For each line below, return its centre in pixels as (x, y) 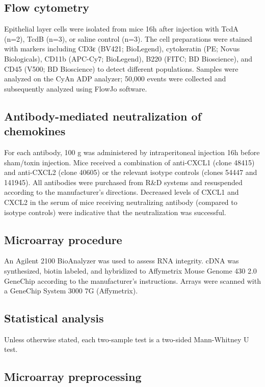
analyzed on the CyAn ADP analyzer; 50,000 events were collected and (115, 79)
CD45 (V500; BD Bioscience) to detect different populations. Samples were (121, 68)
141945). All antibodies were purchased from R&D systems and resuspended (123, 182)
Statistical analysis (54, 318)
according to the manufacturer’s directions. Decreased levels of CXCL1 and (122, 192)
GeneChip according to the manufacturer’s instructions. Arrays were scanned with (132, 280)
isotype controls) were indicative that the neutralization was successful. (115, 212)
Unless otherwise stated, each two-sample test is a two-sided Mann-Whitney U (127, 339)
